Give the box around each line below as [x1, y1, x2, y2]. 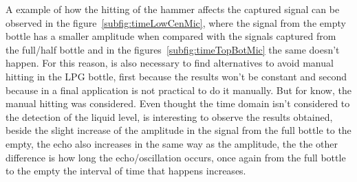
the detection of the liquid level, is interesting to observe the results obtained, [6, 109, 333, 124]
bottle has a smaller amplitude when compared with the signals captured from [6, 29, 336, 43]
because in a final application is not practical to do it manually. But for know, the [6, 82, 351, 97]
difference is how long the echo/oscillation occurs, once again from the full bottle [6, 150, 346, 164]
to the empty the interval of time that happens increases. [6, 163, 246, 178]
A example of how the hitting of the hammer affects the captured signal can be [6, 2, 340, 16]
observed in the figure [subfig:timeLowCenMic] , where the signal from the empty [6, 15, 346, 30]
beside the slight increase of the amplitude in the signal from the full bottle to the [6, 123, 351, 137]
